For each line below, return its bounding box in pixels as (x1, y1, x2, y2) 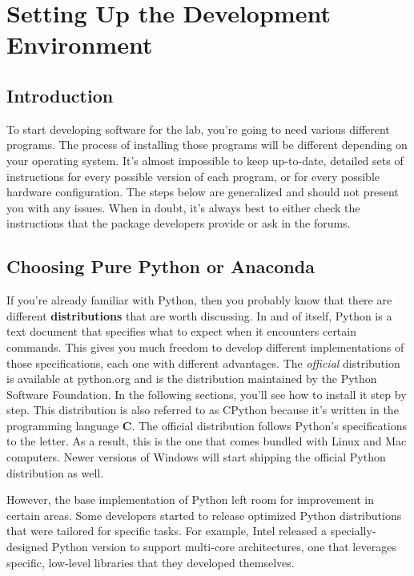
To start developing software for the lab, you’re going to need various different (6, 120, 390, 137)
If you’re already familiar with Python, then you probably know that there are (6, 292, 392, 308)
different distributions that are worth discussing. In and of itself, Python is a (6, 307, 392, 324)
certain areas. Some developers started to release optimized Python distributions (6, 506, 402, 523)
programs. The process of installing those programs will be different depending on (6, 136, 408, 153)
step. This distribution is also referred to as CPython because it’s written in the (6, 401, 399, 418)
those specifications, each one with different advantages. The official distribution (6, 354, 400, 371)
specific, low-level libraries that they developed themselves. (6, 554, 295, 570)
